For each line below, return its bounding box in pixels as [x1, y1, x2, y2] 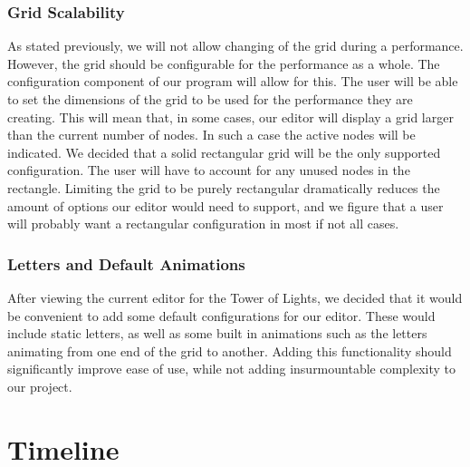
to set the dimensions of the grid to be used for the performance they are [7, 90, 413, 108]
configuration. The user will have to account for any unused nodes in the [7, 161, 410, 180]
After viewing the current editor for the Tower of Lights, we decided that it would [7, 287, 463, 306]
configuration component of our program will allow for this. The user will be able [7, 72, 458, 91]
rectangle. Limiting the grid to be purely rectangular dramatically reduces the [7, 178, 440, 197]
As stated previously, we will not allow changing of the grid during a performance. [7, 36, 464, 55]
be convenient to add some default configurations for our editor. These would [7, 306, 436, 325]
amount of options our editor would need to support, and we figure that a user [7, 196, 444, 215]
